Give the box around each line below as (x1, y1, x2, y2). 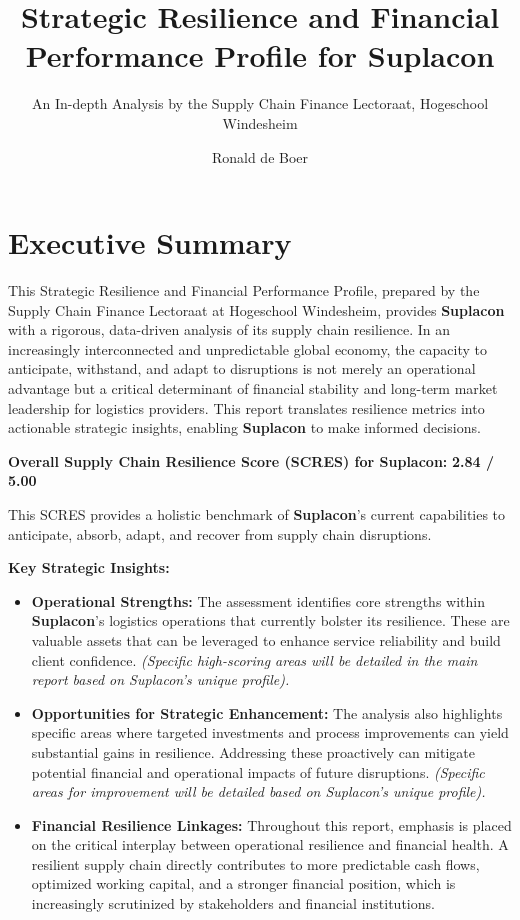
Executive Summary (8, 222, 292, 263)
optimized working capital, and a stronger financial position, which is (31, 873, 456, 894)
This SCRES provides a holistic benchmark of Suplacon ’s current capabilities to (8, 503, 506, 524)
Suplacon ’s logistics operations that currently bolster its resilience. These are (31, 610, 510, 631)
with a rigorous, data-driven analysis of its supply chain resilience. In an (8, 319, 451, 340)
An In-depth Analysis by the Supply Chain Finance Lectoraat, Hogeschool (31, 93, 489, 114)
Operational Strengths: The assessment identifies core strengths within (31, 590, 485, 611)
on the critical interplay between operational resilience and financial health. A (31, 834, 509, 855)
